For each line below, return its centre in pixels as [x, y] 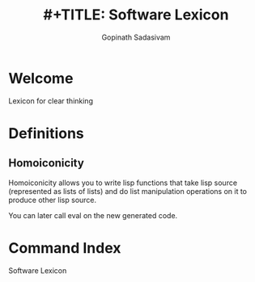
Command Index [65, 248]
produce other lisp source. [53, 200]
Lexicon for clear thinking [51, 101]
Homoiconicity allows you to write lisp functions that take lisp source [123, 183]
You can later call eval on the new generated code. [93, 215]
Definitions [47, 133]
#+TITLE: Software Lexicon [136, 15]
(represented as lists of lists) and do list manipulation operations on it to [127, 191]
